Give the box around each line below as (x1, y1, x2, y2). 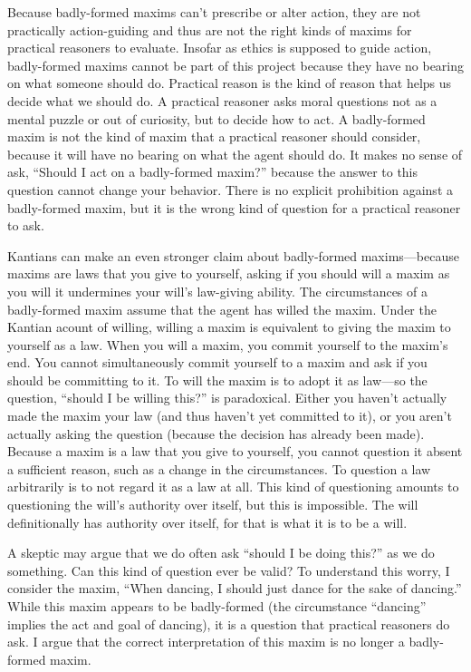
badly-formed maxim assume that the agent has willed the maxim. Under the (7, 299, 437, 318)
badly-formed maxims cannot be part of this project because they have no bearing (7, 55, 465, 74)
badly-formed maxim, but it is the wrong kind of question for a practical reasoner (7, 198, 461, 217)
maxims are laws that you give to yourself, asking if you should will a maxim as (7, 264, 450, 283)
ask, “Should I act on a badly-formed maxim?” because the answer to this (7, 162, 418, 181)
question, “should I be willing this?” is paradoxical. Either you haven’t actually (7, 388, 447, 407)
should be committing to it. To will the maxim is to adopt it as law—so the (7, 370, 428, 389)
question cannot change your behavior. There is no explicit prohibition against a (7, 180, 453, 199)
